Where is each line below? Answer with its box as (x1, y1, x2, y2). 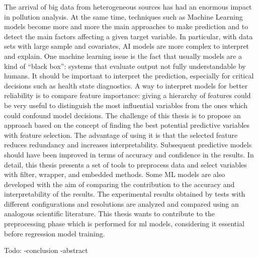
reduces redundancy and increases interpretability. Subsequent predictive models (4, 139, 252, 150)
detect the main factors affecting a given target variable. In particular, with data (4, 31, 253, 41)
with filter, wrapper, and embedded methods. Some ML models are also (4, 169, 225, 180)
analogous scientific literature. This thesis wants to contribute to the (4, 208, 215, 219)
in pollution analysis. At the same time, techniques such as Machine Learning (4, 11, 243, 22)
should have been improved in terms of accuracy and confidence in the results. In (4, 149, 254, 159)
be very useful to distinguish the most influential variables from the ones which (4, 100, 247, 110)
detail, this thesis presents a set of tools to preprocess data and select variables (4, 159, 247, 169)
